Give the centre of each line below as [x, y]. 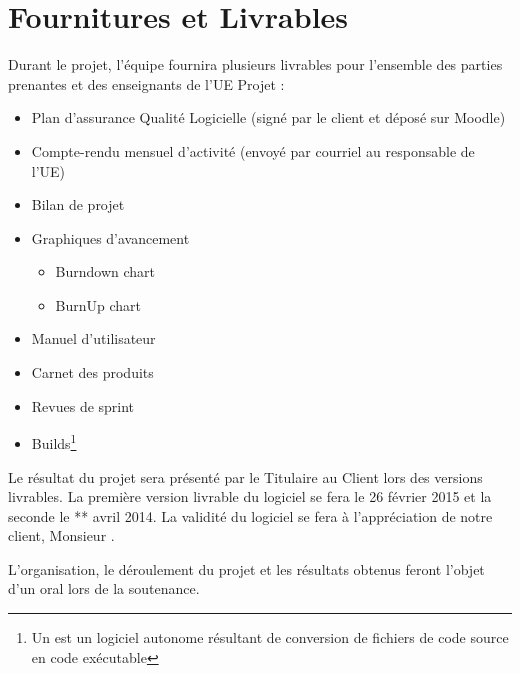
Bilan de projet [78, 204]
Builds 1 [54, 441]
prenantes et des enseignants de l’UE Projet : [146, 83]
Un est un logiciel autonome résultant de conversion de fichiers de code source [270, 637]
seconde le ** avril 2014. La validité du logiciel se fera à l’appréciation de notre [250, 515]
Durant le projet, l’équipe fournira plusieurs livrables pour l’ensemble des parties [255, 64]
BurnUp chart [98, 304]
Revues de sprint [83, 405]
